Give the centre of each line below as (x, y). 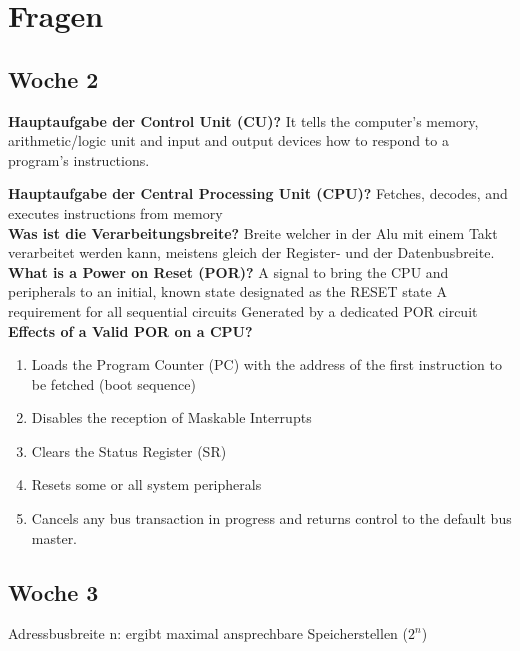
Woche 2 (53, 78)
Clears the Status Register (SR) (129, 450)
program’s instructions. (79, 159)
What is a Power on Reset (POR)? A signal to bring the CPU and (228, 271)
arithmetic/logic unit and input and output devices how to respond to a (228, 140)
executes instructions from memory (115, 212)
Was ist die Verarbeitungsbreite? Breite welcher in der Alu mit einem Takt (253, 232)
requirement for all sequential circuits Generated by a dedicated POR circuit (243, 310)
